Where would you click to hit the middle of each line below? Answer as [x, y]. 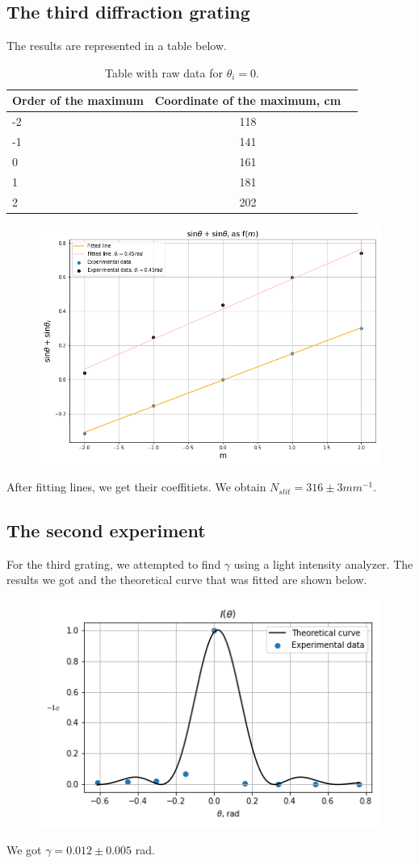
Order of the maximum [78, 100]
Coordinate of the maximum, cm [248, 100]
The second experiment [106, 530]
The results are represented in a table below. [117, 46]
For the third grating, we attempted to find [114, 563]
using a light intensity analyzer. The [323, 563]
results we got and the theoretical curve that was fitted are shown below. [187, 580]
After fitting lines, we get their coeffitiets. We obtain [136, 487]
